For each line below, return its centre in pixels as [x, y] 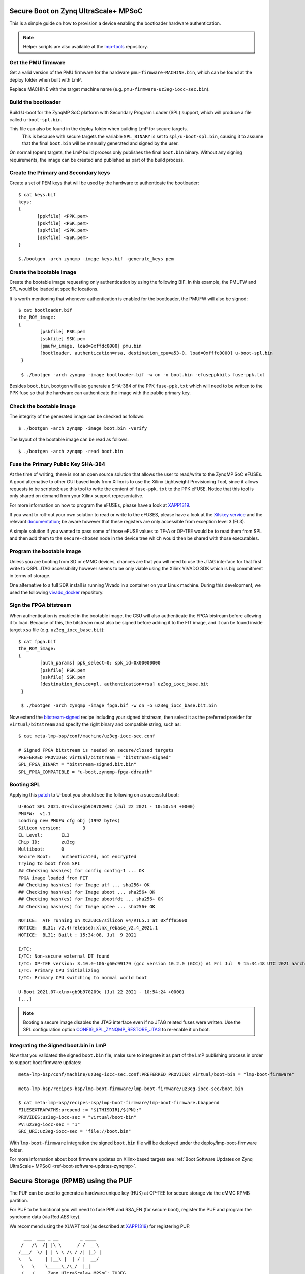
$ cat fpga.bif [37, 641]
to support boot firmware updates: [45, 1063]
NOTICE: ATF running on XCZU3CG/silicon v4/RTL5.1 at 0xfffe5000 [103, 921]
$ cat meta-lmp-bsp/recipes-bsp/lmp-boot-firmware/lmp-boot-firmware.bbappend [119, 1103]
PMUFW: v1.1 [35, 814]
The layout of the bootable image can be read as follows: [69, 440]
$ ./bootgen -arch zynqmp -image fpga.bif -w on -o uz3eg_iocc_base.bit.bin [119, 706]
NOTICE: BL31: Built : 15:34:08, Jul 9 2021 [78, 935]
